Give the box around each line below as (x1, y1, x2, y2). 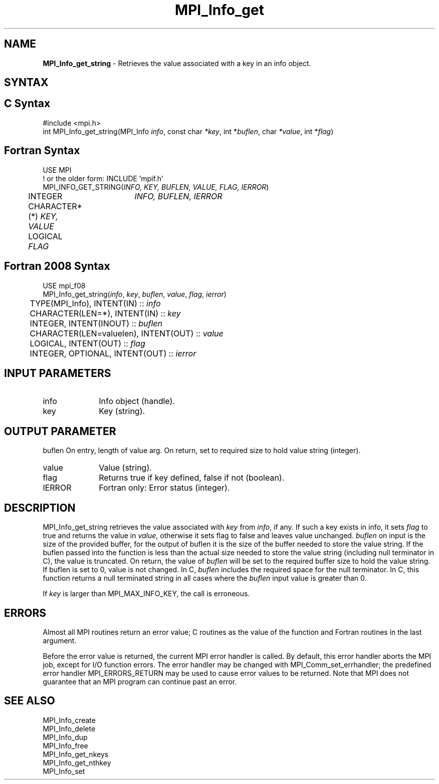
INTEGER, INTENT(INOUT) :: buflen (30, 318, 163, 328)
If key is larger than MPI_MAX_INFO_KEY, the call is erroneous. (43, 589, 250, 598)
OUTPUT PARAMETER (4, 425, 116, 438)
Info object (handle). (99, 396, 175, 407)
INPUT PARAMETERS (4, 366, 111, 379)
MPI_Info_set (43, 766, 85, 775)
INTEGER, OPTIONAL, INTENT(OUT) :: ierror (30, 348, 196, 358)
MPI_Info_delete (43, 724, 96, 733)
